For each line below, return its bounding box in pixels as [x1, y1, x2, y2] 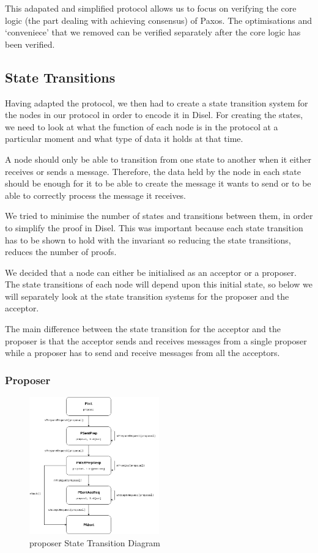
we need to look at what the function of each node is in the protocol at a [5, 120, 278, 133]
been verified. [5, 37, 55, 50]
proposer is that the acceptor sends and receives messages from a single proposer [5, 334, 307, 347]
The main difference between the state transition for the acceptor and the [5, 322, 281, 335]
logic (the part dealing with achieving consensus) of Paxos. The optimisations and [5, 13, 312, 26]
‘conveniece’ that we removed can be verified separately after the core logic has [5, 26, 301, 39]
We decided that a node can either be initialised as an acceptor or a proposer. [5, 265, 297, 278]
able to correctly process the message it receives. [5, 188, 187, 201]
